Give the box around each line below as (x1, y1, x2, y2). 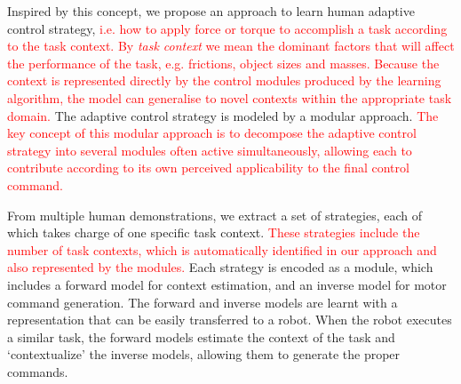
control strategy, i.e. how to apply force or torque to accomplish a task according (7, 19, 448, 37)
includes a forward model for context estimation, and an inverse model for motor (7, 275, 447, 293)
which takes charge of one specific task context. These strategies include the (7, 223, 420, 242)
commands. (7, 362, 68, 380)
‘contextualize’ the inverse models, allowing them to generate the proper (7, 345, 401, 364)
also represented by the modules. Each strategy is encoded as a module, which (7, 258, 433, 276)
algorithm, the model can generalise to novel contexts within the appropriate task (7, 88, 452, 107)
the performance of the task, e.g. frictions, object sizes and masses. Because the (7, 53, 440, 72)
